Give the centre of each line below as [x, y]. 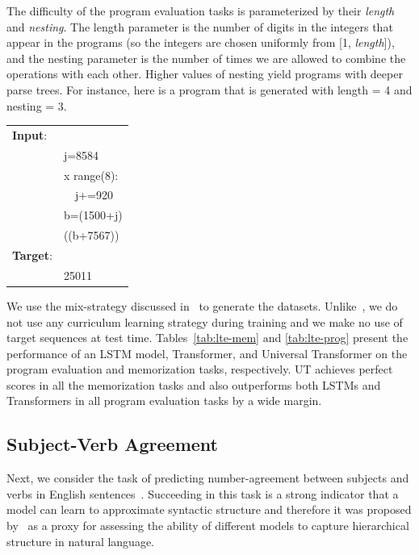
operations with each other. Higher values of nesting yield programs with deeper [205, 74]
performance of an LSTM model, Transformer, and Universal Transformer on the [207, 353]
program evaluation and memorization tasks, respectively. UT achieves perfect [200, 369]
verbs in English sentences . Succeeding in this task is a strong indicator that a [203, 493]
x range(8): [91, 175]
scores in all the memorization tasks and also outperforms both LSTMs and [194, 384]
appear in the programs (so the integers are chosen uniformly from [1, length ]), [201, 42]
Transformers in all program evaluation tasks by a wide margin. [164, 401]
